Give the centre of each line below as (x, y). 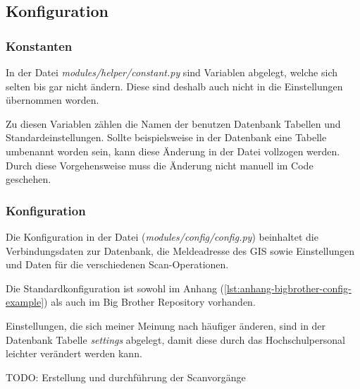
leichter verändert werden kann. (74, 353)
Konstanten (39, 46)
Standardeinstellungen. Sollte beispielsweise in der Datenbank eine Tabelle (166, 137)
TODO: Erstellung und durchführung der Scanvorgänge (126, 377)
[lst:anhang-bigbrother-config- (288, 288)
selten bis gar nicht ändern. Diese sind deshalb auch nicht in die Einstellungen (174, 86)
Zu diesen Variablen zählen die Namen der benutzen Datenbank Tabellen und (173, 123)
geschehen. (29, 179)
